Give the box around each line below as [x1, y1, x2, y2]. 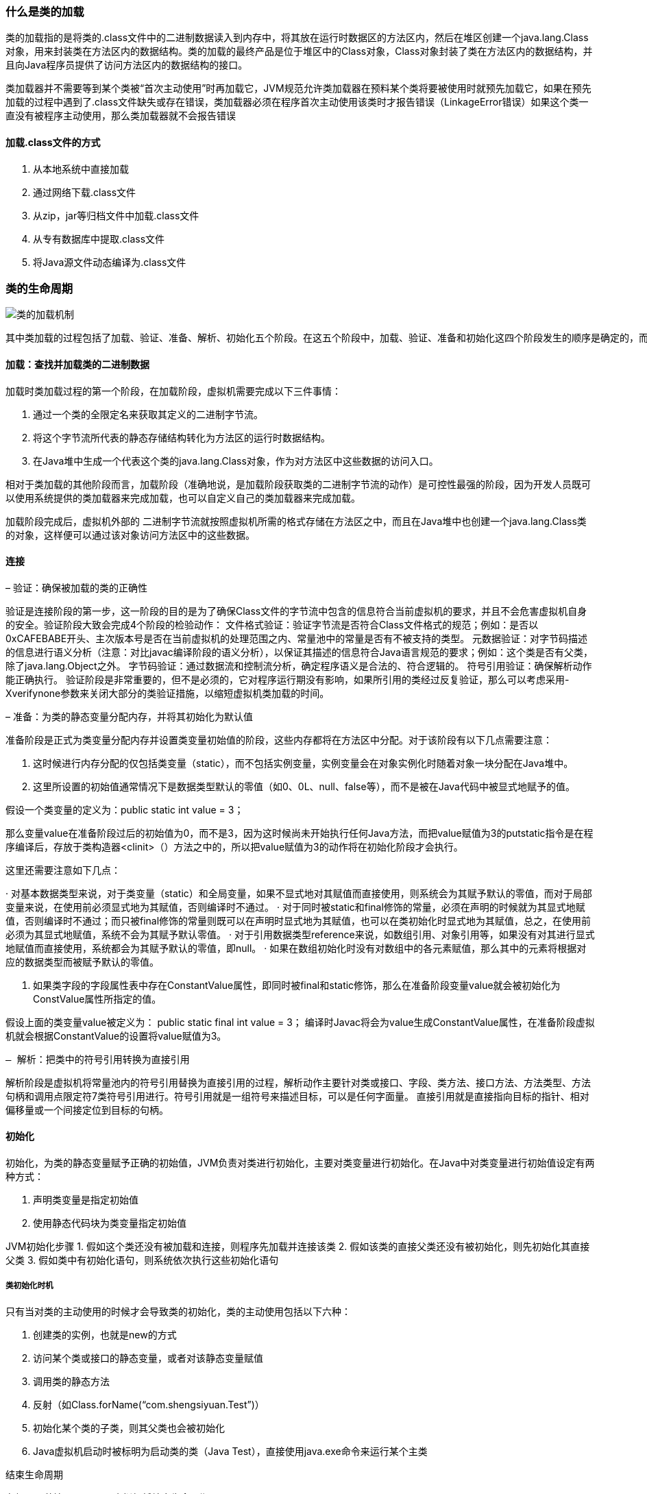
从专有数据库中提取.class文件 [33, 232, 165, 245]
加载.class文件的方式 [5, 136, 101, 148]
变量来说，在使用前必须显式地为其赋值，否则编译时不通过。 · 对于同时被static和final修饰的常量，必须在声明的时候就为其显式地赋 [5, 901, 585, 913]
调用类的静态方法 [33, 1375, 110, 1387]
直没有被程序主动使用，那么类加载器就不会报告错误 [5, 110, 236, 122]
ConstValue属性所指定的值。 [33, 992, 162, 1005]
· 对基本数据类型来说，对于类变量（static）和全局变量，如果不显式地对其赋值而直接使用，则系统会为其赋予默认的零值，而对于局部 [5, 887, 592, 899]
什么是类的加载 [5, 5, 84, 19]
